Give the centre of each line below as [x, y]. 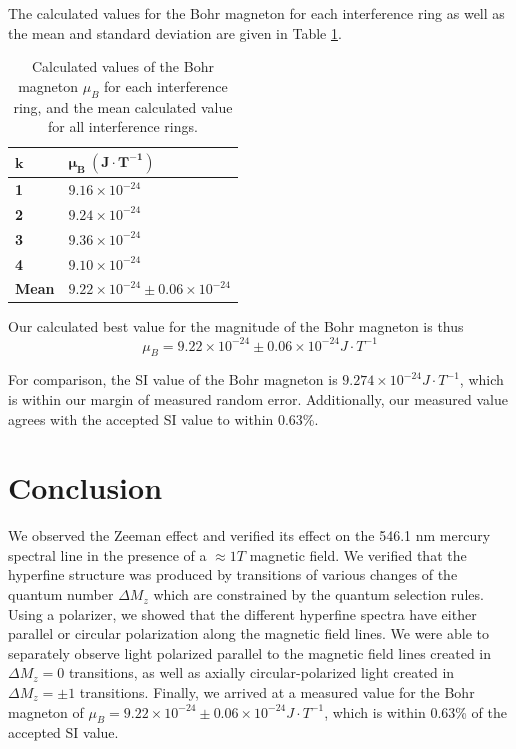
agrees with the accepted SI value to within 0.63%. [163, 418]
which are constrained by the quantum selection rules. [318, 594]
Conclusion [85, 487]
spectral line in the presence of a [107, 554]
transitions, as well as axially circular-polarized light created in [261, 672]
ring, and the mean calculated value [123, 106]
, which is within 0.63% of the [415, 711]
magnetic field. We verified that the [358, 554]
